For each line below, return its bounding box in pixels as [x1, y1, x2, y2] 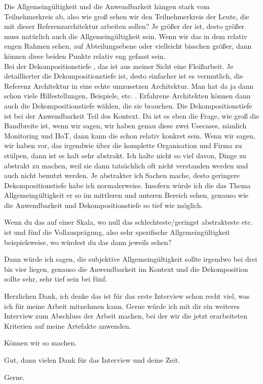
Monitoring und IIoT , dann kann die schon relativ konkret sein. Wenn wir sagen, [4, 130, 255, 141]
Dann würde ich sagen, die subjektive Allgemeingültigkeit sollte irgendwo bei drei [4, 254, 257, 264]
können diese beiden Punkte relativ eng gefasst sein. [4, 50, 166, 61]
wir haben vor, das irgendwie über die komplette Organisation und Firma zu [4, 140, 242, 151]
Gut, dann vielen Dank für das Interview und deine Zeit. [4, 355, 180, 365]
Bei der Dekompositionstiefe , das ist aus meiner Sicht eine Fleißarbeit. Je [4, 60, 234, 71]
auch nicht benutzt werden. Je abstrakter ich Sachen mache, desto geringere [4, 170, 240, 181]
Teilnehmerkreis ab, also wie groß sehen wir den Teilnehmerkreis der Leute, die [4, 11, 249, 21]
